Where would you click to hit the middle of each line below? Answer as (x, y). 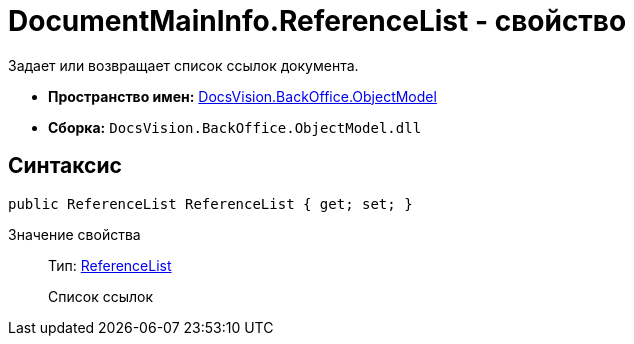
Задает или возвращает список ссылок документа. (183, 65)
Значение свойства (74, 234)
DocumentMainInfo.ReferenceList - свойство (317, 21)
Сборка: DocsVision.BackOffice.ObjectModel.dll (235, 127)
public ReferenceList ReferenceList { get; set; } (210, 203)
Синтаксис (65, 166)
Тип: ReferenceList (110, 265)
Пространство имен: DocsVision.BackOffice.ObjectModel (242, 96)
